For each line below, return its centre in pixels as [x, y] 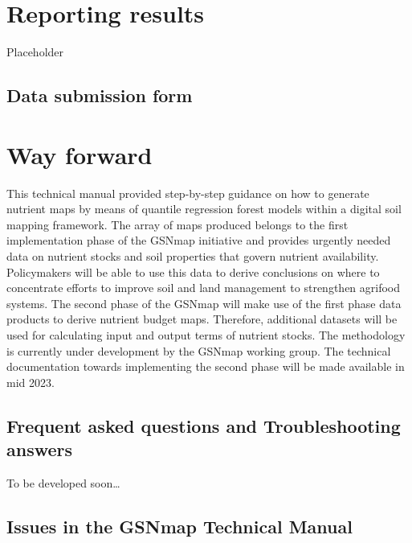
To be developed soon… [63, 482]
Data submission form [100, 95]
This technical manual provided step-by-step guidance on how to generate [188, 193]
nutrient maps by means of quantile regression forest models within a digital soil [204, 209]
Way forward [80, 154]
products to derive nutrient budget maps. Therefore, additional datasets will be [202, 319]
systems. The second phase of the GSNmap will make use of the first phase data [204, 303]
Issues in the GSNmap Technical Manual [179, 526]
